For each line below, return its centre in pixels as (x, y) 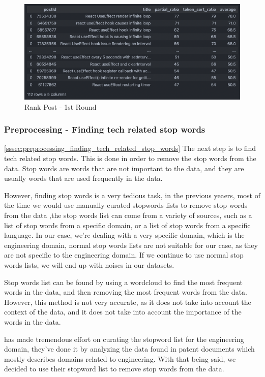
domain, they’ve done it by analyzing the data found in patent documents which (129, 349)
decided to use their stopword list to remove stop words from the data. (114, 369)
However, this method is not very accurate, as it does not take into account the (128, 302)
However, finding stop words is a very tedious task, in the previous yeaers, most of (132, 195)
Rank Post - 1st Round (61, 106)
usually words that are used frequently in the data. (83, 178)
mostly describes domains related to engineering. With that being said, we (120, 358)
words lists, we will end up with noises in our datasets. (89, 264)
